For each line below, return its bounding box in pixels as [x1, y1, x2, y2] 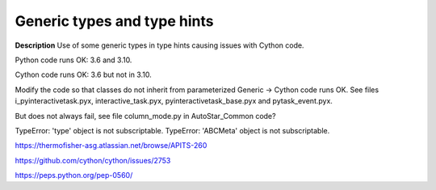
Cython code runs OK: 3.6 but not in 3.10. [15, 70, 153, 80]
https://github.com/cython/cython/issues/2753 [15, 155, 171, 165]
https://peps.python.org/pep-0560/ [15, 171, 133, 180]
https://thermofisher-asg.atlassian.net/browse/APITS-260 [15, 141, 208, 150]
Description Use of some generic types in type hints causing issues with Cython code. [15, 40, 304, 50]
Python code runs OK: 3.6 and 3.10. [15, 55, 132, 65]
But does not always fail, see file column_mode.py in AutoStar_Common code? [15, 111, 276, 120]
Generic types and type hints [15, 12, 214, 30]
